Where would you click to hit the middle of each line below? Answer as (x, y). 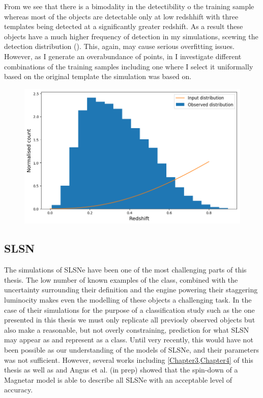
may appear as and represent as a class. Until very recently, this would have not (129, 340)
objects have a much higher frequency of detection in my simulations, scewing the (131, 36)
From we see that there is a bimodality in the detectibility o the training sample (129, 6)
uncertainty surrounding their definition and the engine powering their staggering (131, 290)
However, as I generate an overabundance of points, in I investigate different (123, 56)
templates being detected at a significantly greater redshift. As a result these (124, 26)
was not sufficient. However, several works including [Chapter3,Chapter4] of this (129, 359)
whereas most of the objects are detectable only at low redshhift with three (121, 16)
